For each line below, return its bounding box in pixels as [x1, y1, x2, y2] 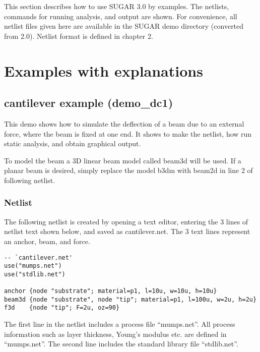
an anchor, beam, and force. [4, 236, 90, 246]
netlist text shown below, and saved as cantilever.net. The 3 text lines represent [4, 226, 250, 237]
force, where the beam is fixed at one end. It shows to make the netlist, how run [4, 128, 252, 139]
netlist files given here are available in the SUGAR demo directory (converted [4, 21, 244, 31]
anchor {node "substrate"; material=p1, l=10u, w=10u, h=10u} [4, 287, 217, 295]
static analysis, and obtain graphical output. [4, 138, 141, 149]
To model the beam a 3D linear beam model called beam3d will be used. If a [4, 155, 241, 165]
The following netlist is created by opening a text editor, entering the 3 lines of [4, 216, 248, 226]
